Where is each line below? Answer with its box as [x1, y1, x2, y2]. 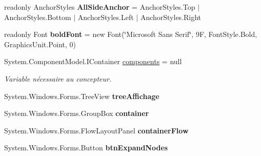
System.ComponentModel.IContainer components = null [4, 56, 182, 67]
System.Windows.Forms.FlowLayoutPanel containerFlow [4, 125, 189, 135]
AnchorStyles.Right [140, 11, 202, 22]
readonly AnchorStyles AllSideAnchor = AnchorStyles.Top [4, 2, 195, 12]
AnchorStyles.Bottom [4, 11, 71, 22]
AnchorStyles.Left [77, 11, 134, 22]
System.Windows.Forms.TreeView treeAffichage [4, 90, 159, 101]
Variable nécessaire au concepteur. [4, 73, 112, 84]
